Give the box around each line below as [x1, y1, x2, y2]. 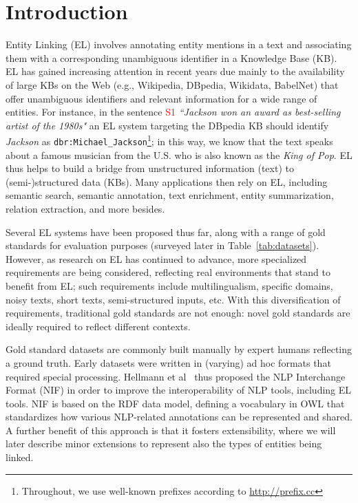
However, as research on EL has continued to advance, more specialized [6, 251, 307, 266]
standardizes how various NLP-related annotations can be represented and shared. [6, 409, 352, 424]
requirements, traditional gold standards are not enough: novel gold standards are [6, 306, 350, 320]
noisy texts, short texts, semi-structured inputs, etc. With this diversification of [6, 292, 341, 306]
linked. [6, 450, 34, 464]
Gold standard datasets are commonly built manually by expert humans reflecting [6, 342, 352, 356]
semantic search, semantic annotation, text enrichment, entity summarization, [6, 188, 334, 202]
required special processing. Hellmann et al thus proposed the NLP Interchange [6, 369, 346, 383]
